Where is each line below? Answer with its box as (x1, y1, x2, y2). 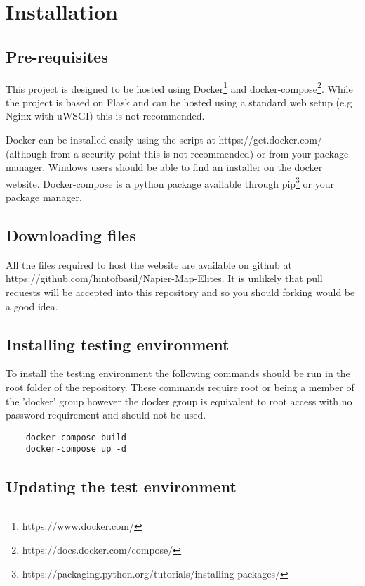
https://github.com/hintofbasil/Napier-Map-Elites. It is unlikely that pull (6, 271, 323, 286)
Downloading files (6, 224, 136, 246)
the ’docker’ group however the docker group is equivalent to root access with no (6, 393, 352, 408)
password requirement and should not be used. (6, 407, 206, 422)
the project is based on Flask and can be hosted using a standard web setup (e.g (6, 94, 352, 109)
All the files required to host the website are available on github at (6, 257, 292, 272)
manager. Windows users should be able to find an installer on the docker (6, 160, 323, 174)
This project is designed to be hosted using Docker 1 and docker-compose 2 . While (6, 79, 353, 96)
